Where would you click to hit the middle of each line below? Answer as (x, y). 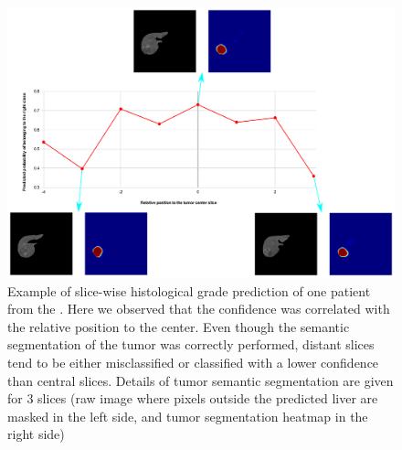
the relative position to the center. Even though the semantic (179, 326)
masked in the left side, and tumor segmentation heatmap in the (188, 416)
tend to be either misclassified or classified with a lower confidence (193, 363)
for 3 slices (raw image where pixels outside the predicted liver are (193, 398)
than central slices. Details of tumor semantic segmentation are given (201, 380)
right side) (36, 434)
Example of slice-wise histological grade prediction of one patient (189, 290)
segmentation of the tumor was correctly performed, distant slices (191, 344)
